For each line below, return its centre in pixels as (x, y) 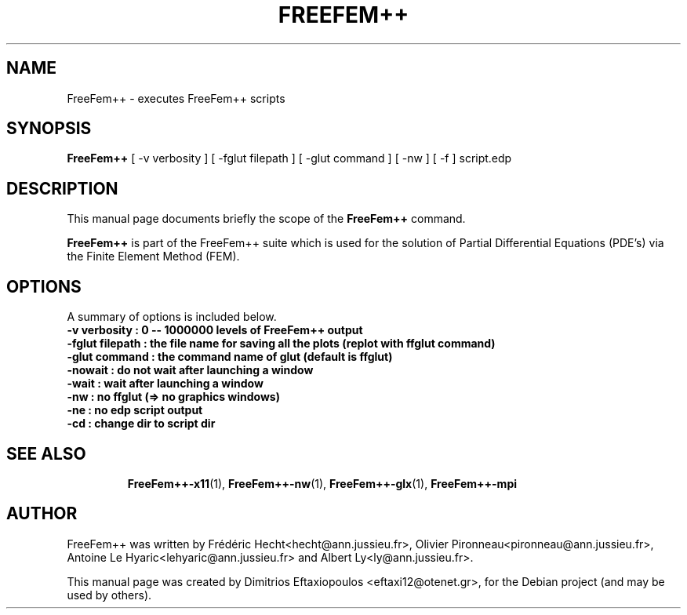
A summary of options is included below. (172, 317)
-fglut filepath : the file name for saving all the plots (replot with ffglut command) (281, 344)
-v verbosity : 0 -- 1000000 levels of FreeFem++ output (215, 330)
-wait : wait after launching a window (165, 384)
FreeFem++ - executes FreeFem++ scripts (176, 98)
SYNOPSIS (49, 129)
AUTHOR (42, 514)
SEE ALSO (46, 453)
